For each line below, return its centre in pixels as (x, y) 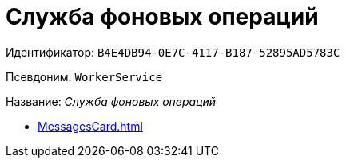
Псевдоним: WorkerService (84, 76)
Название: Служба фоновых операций (111, 101)
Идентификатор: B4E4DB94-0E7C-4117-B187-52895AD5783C (173, 52)
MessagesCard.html (90, 126)
